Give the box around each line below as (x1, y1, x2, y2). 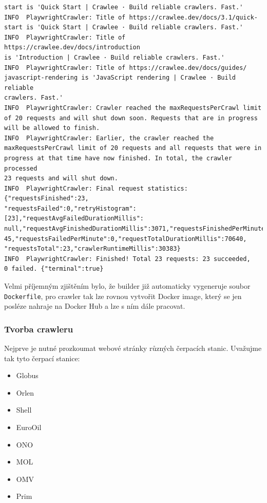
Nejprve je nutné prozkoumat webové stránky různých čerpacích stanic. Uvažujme (4, 343, 262, 353)
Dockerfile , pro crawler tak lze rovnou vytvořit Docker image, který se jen (4, 290, 242, 301)
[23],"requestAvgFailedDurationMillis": (4, 215, 144, 222)
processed (4, 164, 37, 172)
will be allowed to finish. (4, 124, 100, 132)
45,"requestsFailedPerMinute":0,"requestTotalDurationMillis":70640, (4, 235, 247, 243)
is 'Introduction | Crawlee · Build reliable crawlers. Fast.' (4, 53, 225, 61)
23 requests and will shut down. (4, 175, 118, 182)
